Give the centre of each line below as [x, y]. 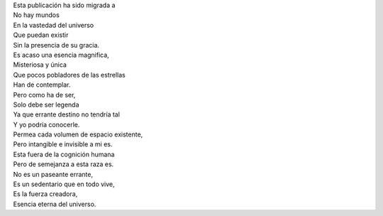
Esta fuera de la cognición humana [64, 154]
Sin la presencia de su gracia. [56, 45]
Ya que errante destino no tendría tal [67, 114]
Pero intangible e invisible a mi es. [63, 144]
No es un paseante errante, [53, 174]
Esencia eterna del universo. [55, 204]
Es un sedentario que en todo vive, [64, 184]
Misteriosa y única [40, 65]
